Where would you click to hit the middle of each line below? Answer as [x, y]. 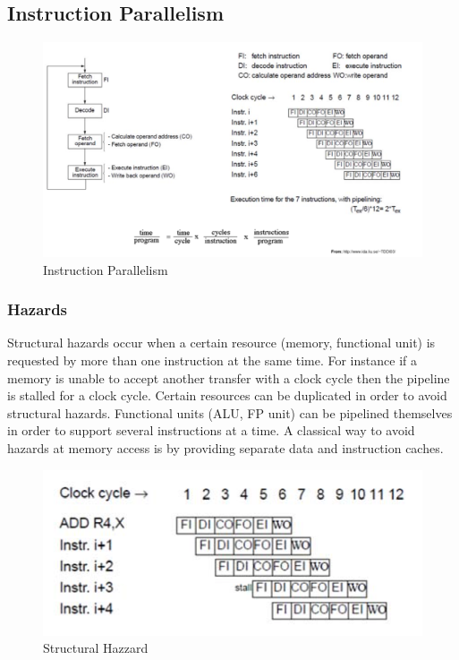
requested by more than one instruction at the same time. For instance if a [212, 360]
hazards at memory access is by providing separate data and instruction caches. [225, 447]
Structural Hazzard [96, 648]
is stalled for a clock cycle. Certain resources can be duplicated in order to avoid [227, 395]
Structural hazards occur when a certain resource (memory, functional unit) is [221, 343]
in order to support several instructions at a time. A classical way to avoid [211, 430]
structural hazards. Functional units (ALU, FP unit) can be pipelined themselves [230, 412]
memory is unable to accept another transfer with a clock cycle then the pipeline [229, 377]
